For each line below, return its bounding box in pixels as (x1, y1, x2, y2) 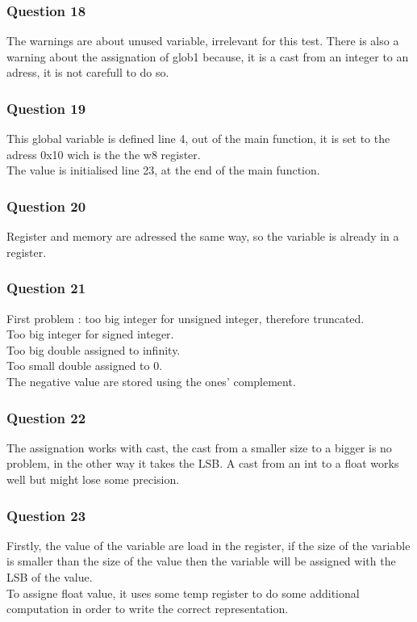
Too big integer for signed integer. (6, 326, 174, 343)
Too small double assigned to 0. (6, 357, 163, 374)
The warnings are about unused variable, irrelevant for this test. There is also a (6, 32, 399, 49)
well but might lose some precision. (6, 471, 180, 487)
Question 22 (6, 407, 86, 427)
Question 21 (6, 278, 86, 298)
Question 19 (6, 98, 86, 118)
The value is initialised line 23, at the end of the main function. (6, 162, 320, 179)
